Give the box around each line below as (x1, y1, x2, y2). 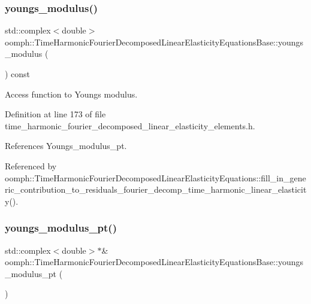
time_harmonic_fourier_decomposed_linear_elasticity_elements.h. (5, 119, 255, 132)
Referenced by (5, 159, 57, 172)
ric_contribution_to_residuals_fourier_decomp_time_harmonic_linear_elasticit (5, 183, 307, 196)
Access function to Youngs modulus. (5, 87, 138, 100)
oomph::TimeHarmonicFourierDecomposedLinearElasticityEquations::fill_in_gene (5, 171, 306, 184)
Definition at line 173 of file (5, 108, 106, 120)
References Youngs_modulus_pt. (5, 139, 127, 152)
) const (5, 68, 31, 80)
